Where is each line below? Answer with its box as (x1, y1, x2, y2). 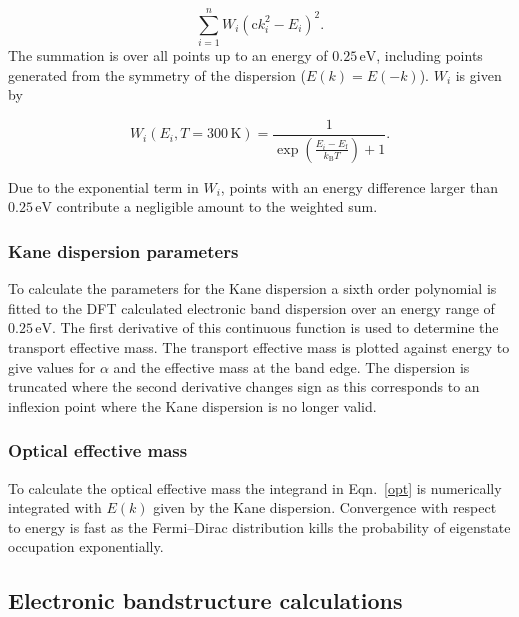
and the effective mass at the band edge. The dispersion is (113, 356, 470, 377)
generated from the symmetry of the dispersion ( (8, 64, 306, 85)
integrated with (8, 497, 102, 518)
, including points (376, 45, 483, 66)
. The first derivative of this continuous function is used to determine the (51, 317, 499, 338)
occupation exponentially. (8, 536, 164, 557)
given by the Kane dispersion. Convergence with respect (153, 497, 497, 518)
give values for (8, 356, 96, 377)
